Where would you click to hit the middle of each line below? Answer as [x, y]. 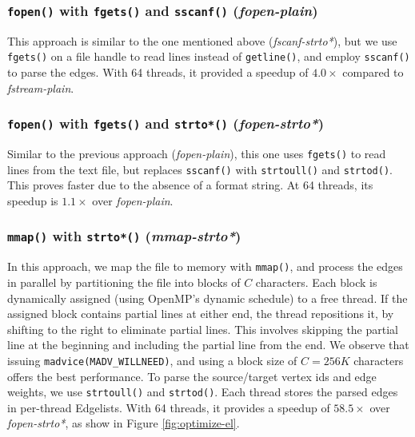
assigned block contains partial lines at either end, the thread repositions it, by [201, 314]
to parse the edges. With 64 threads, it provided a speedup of [158, 72]
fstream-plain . [41, 87]
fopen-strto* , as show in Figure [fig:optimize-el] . [124, 423]
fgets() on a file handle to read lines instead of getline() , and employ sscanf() [209, 56]
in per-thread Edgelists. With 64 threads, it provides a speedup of [169, 407]
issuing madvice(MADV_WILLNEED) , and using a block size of [152, 360]
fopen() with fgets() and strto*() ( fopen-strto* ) [166, 123]
